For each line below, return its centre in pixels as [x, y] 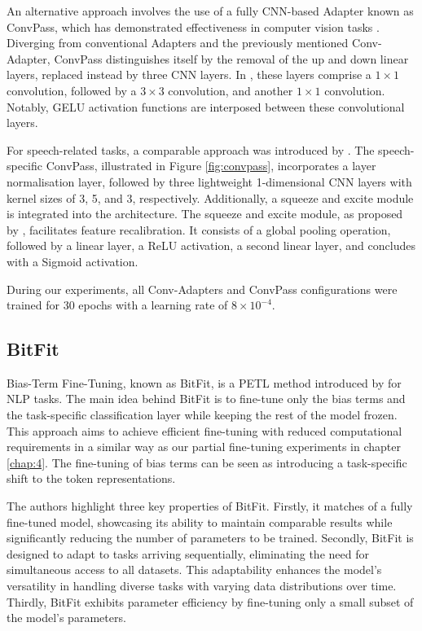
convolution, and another [231, 90]
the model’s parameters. [66, 618]
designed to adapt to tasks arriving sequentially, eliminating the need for [188, 553]
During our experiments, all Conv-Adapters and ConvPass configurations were [202, 289]
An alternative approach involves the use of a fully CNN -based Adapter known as [210, 11]
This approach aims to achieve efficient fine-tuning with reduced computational [204, 430]
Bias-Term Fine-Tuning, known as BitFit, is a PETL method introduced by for [204, 382]
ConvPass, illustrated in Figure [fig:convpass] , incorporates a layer [211, 166]
